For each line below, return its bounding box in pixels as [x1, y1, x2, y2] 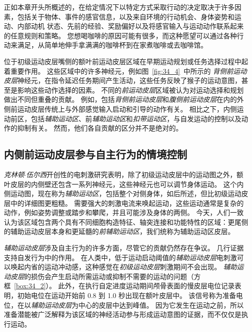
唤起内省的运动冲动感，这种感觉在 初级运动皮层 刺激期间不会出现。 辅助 [10, 262, 237, 272]
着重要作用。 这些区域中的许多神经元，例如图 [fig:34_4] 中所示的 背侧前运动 [4, 66, 247, 76]
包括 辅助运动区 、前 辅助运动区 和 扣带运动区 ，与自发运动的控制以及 [31, 113, 241, 123]
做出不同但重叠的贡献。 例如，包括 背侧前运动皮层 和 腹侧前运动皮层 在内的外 [4, 94, 244, 104]
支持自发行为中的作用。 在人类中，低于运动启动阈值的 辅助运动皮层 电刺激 [4, 252, 237, 262]
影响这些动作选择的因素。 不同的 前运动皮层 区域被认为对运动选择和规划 [17, 84, 244, 95]
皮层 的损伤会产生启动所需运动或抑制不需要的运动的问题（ [10, 271, 194, 281]
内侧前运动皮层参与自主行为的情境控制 [4, 147, 187, 162]
